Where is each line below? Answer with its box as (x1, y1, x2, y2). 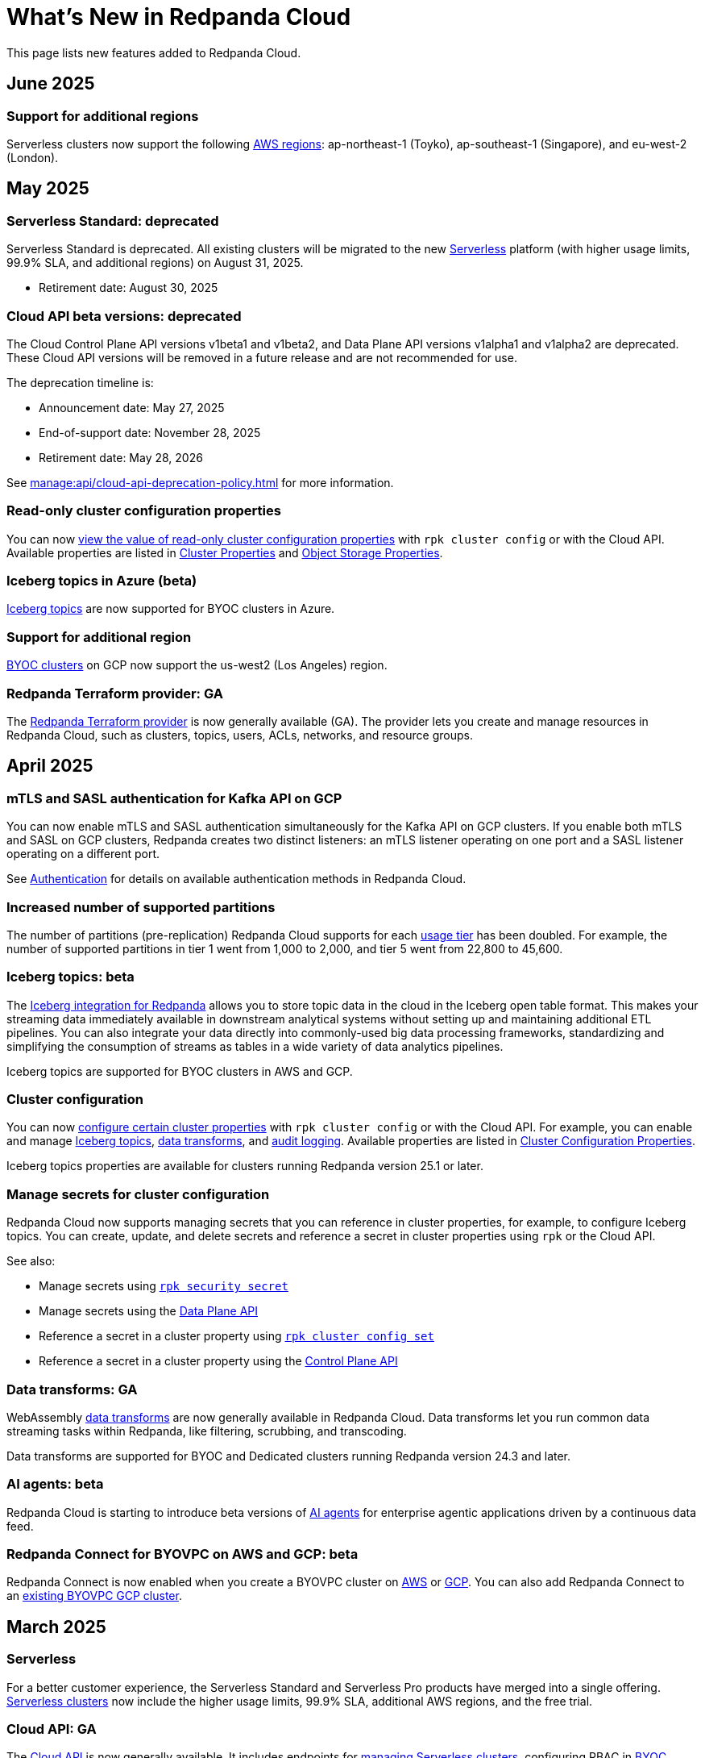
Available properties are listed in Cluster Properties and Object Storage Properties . (6, 545, 443, 560)
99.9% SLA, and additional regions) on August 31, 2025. (6, 256, 304, 270)
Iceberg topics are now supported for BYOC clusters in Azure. (6, 602, 335, 616)
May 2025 (6, 178, 89, 199)
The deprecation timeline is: (6, 375, 154, 390)
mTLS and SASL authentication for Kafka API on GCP (6, 789, 342, 806)
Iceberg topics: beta (6, 969, 135, 985)
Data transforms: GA (6, 1381, 138, 1398)
